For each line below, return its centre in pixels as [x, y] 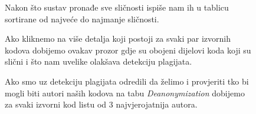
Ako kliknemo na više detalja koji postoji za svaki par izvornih [118, 38]
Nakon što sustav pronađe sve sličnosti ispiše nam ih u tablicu [117, 7]
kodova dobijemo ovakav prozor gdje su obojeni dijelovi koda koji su [128, 50]
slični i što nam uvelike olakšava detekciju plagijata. [99, 61]
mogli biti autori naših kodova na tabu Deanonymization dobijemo [125, 93]
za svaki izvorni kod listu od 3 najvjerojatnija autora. [101, 104]
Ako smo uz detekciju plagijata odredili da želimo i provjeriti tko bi [127, 81]
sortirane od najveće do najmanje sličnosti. [82, 19]
